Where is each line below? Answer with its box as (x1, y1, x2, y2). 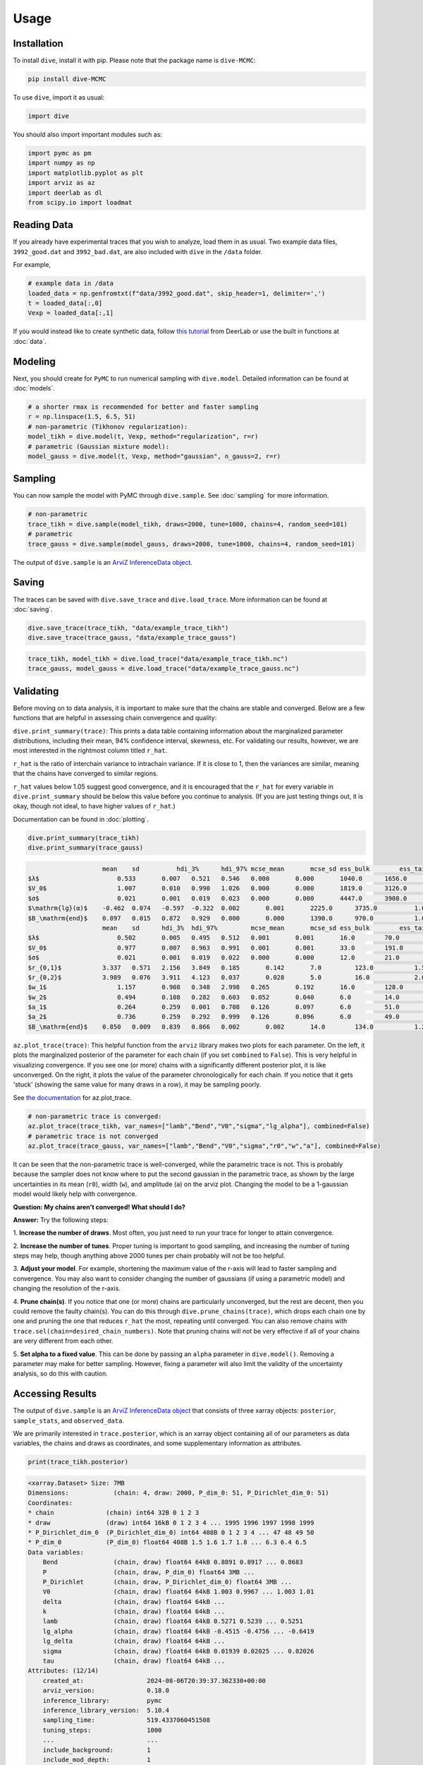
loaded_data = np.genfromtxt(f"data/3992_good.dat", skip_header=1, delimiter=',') (27, 289, 326, 297)
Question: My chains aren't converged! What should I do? (13, 1202, 186, 1211)
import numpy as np (27, 159, 95, 167)
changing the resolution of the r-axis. (13, 1284, 121, 1293)
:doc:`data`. (13, 337, 47, 345)
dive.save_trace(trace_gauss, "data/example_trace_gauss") (27, 634, 236, 642)
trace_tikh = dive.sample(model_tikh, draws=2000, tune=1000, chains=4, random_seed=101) (27, 520, 348, 528)
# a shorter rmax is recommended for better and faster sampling (27, 403, 259, 411)
